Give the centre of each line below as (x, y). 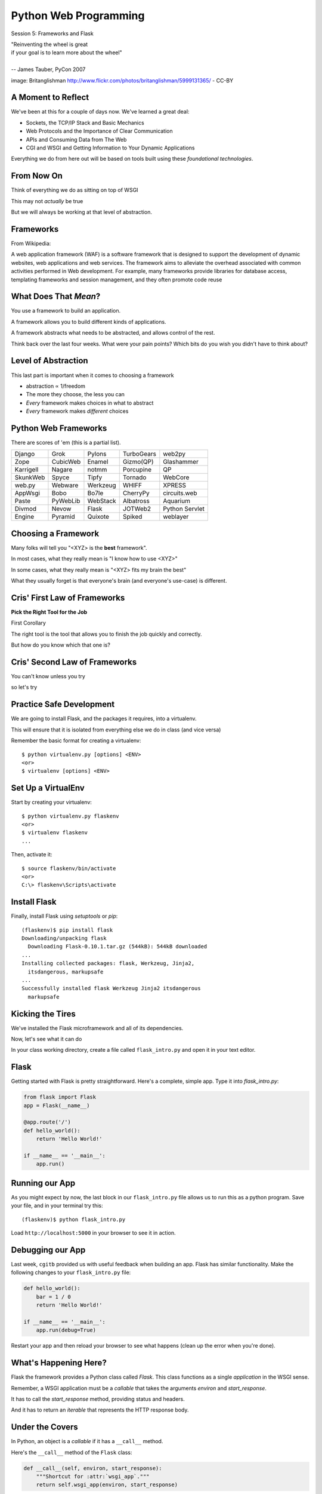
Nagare (62, 470)
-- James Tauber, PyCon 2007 (48, 69)
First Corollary (28, 623)
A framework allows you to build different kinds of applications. (89, 322)
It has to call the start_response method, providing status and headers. (98, 1399)
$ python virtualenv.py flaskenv (70, 816)
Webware (65, 485)
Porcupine (137, 470)
